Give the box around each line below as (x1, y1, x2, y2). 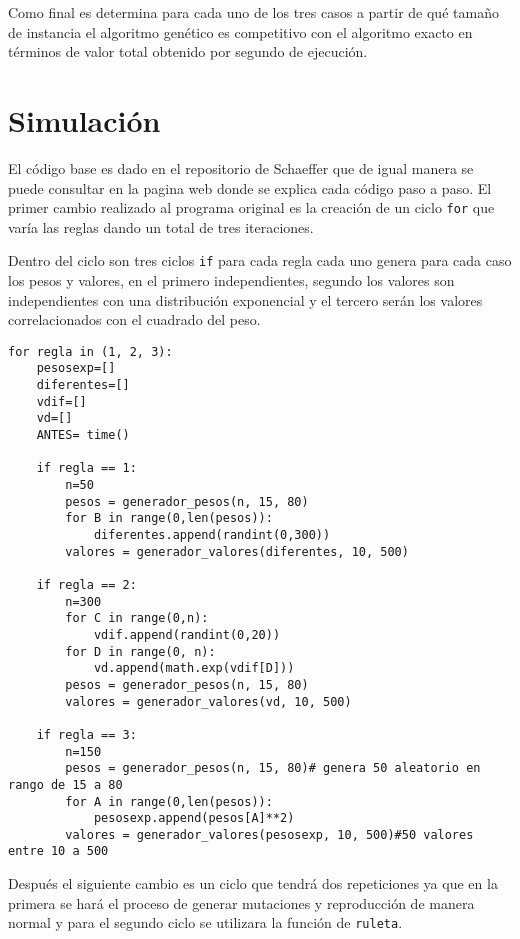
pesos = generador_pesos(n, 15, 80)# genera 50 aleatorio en (65, 761, 481, 776)
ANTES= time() (36, 428, 130, 443)
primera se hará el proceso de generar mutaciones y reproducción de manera (8, 892, 475, 913)
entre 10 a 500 (8, 844, 109, 859)
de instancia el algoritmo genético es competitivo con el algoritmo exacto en (8, 21, 473, 42)
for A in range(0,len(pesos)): (65, 794, 273, 809)
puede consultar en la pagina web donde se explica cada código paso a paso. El (8, 177, 492, 198)
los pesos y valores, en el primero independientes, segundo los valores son (8, 270, 455, 290)
